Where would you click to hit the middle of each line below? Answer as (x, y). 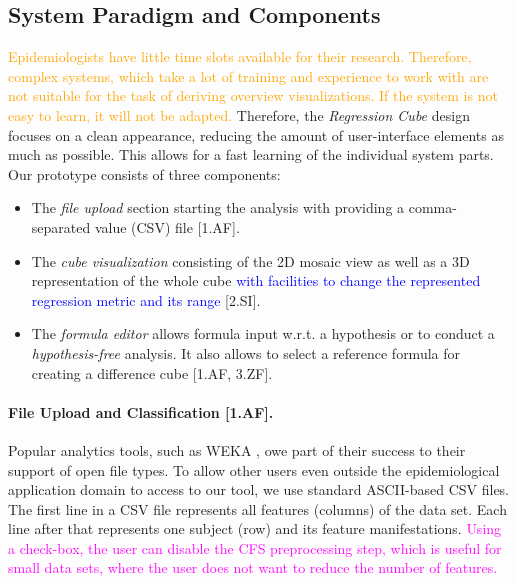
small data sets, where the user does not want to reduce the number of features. (253, 567)
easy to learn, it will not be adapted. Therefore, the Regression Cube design (239, 114)
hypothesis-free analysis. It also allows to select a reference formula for (246, 352)
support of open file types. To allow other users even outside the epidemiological (254, 469)
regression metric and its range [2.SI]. (146, 299)
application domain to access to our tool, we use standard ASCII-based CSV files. (259, 489)
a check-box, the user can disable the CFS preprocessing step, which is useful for (255, 547)
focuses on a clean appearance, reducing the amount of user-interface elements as (256, 134)
